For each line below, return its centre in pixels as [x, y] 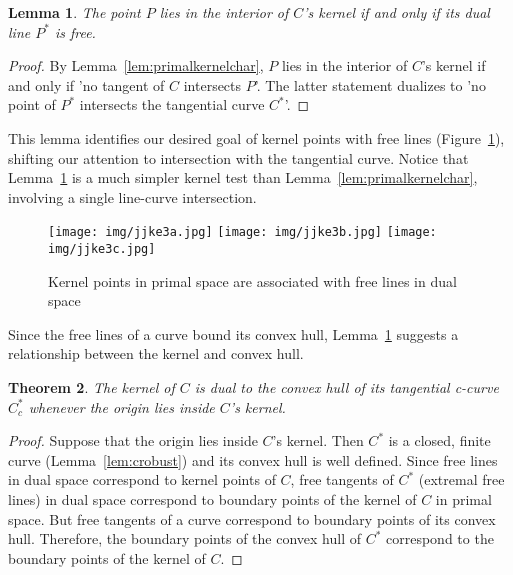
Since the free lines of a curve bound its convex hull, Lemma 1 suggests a [233, 333]
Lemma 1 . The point [74, 12]
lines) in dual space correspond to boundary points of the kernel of [212, 499]
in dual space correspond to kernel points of [142, 479]
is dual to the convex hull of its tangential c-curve [346, 387]
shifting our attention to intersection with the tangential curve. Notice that [238, 157]
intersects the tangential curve [172, 104]
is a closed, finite [439, 440]
